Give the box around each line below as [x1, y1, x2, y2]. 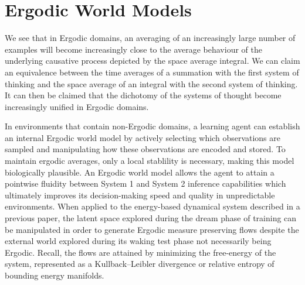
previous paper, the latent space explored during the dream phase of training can [5, 212, 297, 224]
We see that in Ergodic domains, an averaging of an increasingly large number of [5, 32, 296, 44]
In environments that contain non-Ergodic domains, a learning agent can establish [5, 120, 300, 132]
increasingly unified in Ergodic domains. [5, 100, 149, 112]
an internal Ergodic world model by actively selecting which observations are [5, 131, 281, 143]
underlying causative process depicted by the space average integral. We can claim [5, 54, 300, 67]
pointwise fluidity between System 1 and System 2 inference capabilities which [5, 177, 286, 190]
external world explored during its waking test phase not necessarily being [5, 235, 272, 247]
